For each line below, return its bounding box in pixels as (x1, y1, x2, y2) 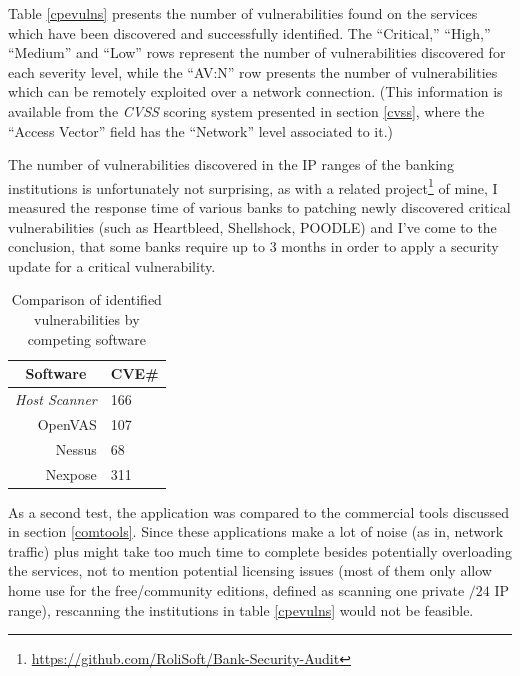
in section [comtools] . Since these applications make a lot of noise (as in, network (8, 521, 504, 542)
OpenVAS (37, 413, 97, 434)
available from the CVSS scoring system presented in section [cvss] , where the (8, 100, 485, 121)
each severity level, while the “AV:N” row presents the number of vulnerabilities (8, 61, 498, 82)
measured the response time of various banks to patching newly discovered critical (8, 197, 511, 217)
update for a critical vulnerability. (8, 255, 216, 276)
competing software (27, 328, 146, 349)
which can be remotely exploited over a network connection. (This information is (8, 81, 503, 102)
